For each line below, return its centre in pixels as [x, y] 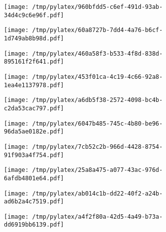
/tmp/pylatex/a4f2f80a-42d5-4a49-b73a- [98, 216]
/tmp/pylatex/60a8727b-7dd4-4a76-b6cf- [98, 30]
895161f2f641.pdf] [34, 62]
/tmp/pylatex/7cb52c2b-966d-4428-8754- [98, 147]
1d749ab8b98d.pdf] [34, 38]
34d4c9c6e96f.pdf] [34, 15]
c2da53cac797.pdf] [34, 108]
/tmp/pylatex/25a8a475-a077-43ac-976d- [98, 170]
